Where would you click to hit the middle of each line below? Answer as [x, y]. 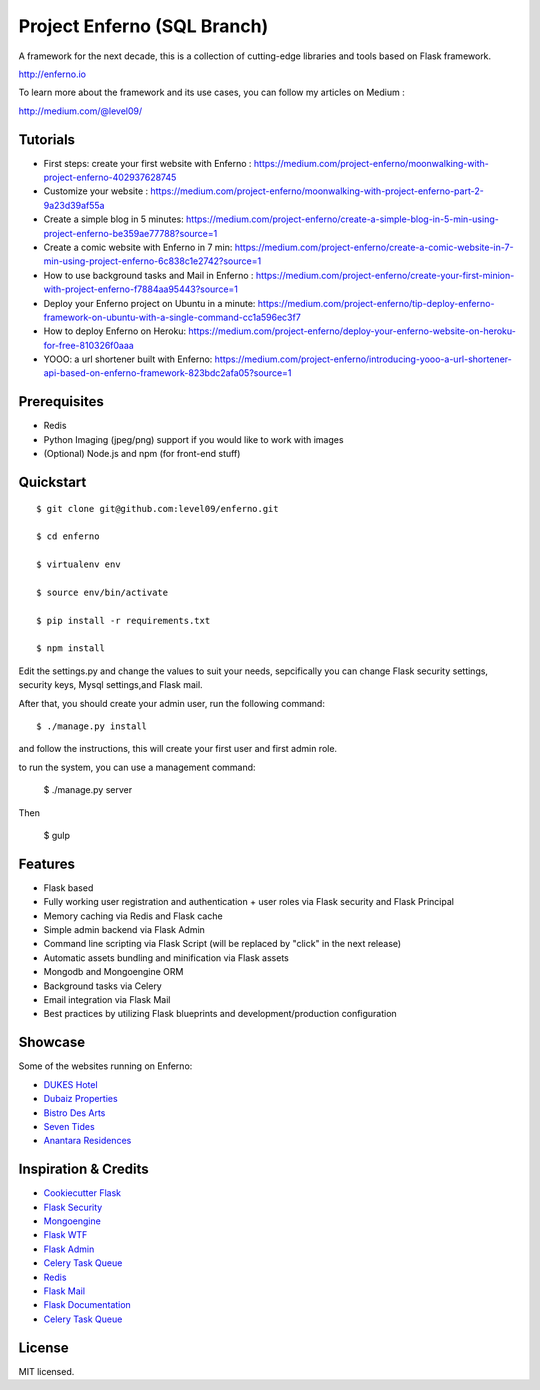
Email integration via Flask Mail [107, 1000]
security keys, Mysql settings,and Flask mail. [111, 685]
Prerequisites [61, 401]
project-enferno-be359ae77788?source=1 [130, 233]
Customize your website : [96, 191]
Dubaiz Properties [81, 1099]
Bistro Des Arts [74, 1112]
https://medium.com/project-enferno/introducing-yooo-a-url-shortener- [363, 359]
